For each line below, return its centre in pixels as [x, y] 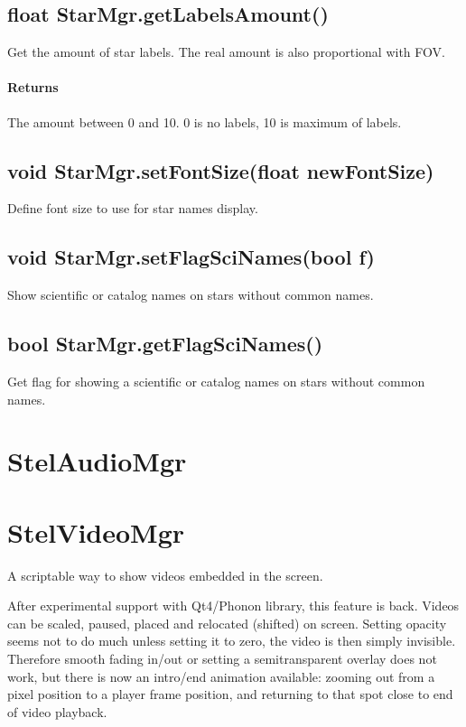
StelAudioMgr [97, 461]
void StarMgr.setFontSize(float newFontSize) [221, 170]
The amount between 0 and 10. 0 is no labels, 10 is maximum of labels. [205, 121]
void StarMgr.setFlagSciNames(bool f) [191, 257]
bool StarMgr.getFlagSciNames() [165, 344]
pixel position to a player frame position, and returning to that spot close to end [230, 694]
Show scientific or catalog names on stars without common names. [191, 295]
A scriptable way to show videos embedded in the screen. [165, 575]
